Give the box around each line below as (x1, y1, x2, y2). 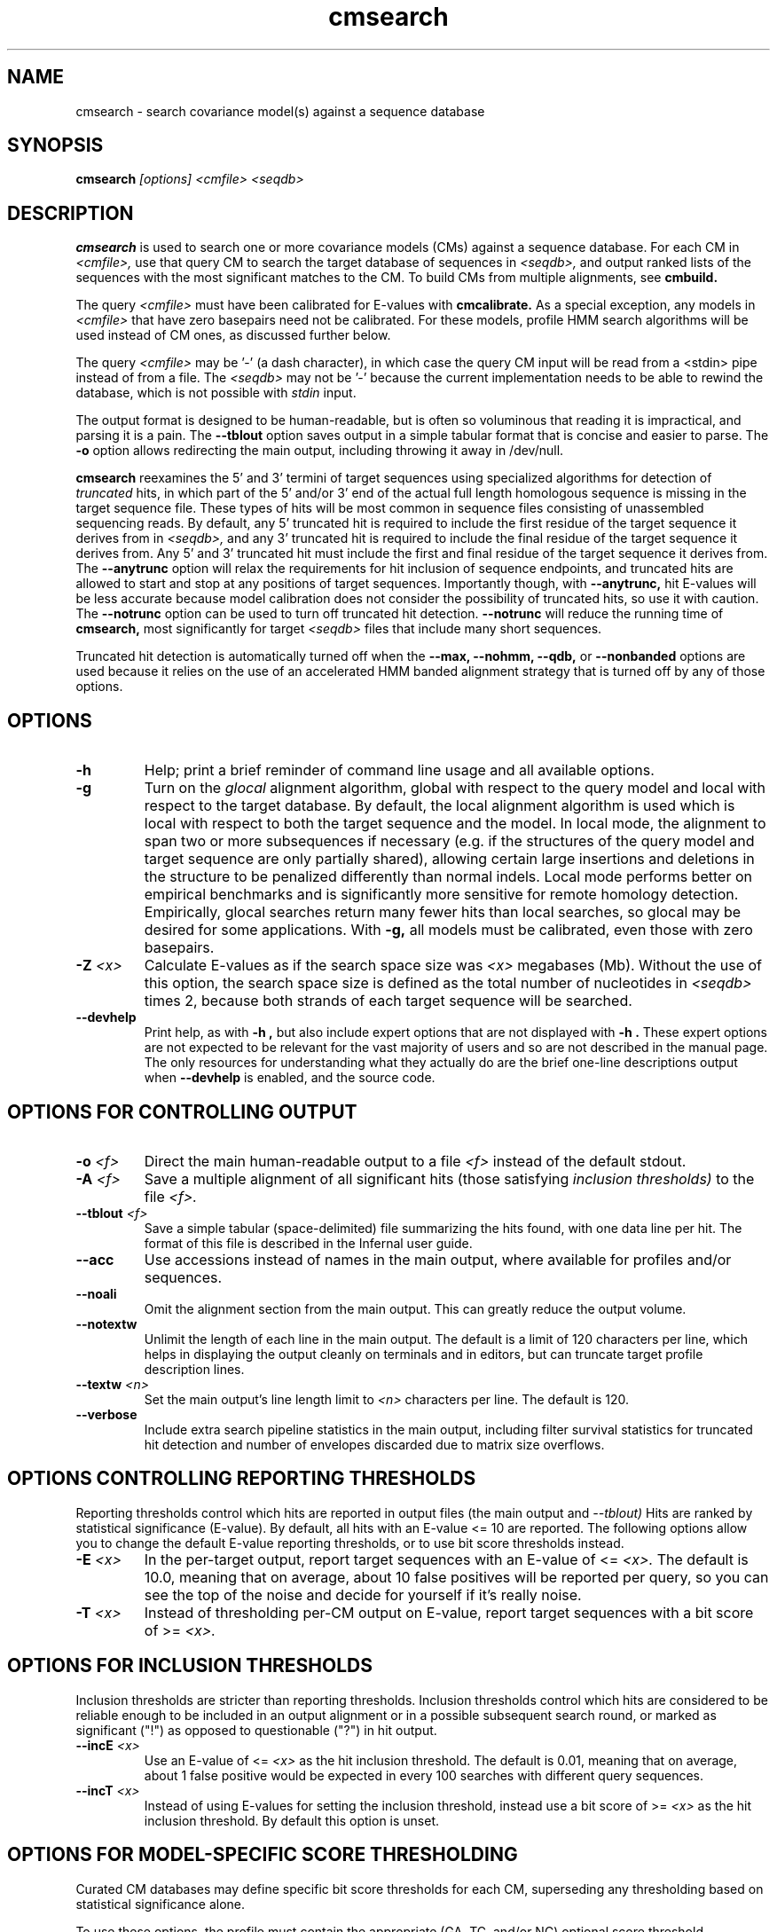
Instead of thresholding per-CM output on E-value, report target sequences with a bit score (144, 1603, 754, 1622)
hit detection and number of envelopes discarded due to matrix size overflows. (144, 1436, 605, 1452)
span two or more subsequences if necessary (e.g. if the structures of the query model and (144, 832, 755, 851)
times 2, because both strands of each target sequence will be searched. (144, 992, 632, 1010)
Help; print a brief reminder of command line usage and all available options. (144, 761, 655, 780)
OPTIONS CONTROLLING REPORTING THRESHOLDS (7, 1467, 476, 1490)
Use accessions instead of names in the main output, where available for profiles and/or (144, 1250, 732, 1268)
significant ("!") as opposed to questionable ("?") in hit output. (75, 1722, 437, 1738)
